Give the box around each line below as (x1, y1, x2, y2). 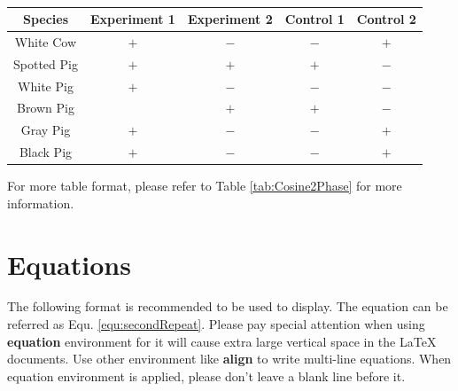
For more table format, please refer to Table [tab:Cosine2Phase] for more (7, 176, 402, 195)
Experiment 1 (89, 10, 175, 27)
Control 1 (284, 10, 345, 27)
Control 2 (356, 10, 416, 27)
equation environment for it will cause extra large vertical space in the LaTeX (7, 332, 437, 350)
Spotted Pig (13, 54, 78, 73)
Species (22, 10, 69, 27)
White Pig (18, 76, 74, 95)
